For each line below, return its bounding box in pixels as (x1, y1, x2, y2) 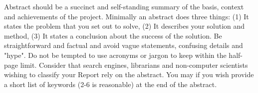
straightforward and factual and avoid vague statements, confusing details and (4, 40, 243, 50)
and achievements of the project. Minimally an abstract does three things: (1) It (4, 11, 249, 21)
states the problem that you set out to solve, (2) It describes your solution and (4, 21, 245, 31)
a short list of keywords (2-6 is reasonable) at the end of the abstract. (4, 79, 217, 89)
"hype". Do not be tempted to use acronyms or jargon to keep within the (4, 49, 227, 60)
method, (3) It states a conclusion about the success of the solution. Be (4, 30, 222, 41)
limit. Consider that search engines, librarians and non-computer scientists (20, 59, 248, 70)
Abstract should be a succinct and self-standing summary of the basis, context (4, 1, 244, 11)
